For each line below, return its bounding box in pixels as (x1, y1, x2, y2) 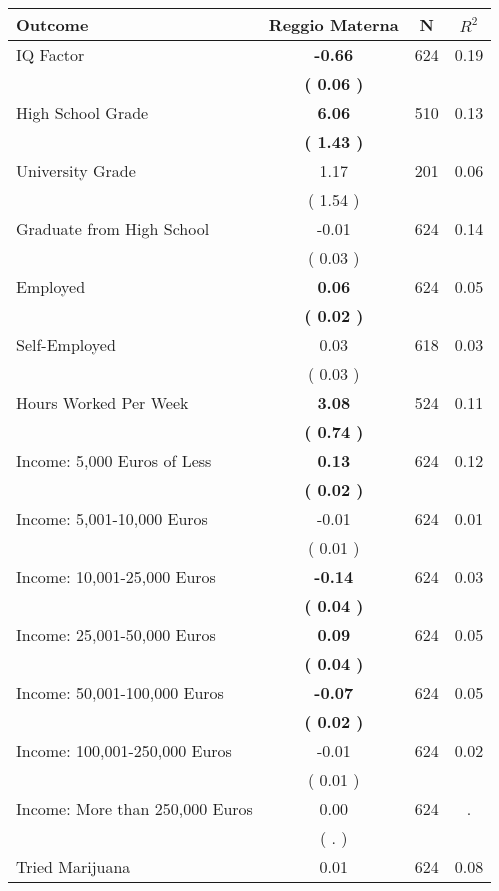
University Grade (16, 159, 136, 182)
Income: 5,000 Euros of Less (16, 449, 212, 472)
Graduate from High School (16, 217, 210, 240)
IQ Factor (16, 43, 85, 66)
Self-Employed (16, 333, 116, 356)
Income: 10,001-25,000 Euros (16, 565, 216, 588)
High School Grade (16, 101, 149, 124)
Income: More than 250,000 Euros (16, 797, 253, 820)
